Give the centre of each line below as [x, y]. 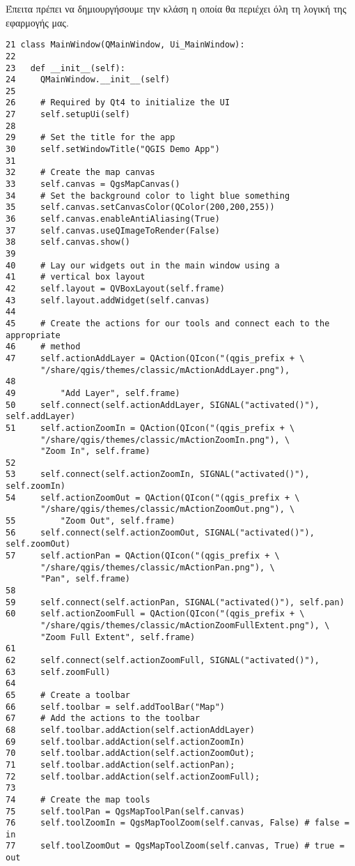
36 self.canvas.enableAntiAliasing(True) [113, 219]
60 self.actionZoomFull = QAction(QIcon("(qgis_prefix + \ [155, 614]
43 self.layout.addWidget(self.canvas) [108, 300]
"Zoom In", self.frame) [95, 451]
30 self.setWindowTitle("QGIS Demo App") [113, 150]
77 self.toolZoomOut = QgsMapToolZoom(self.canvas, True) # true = [175, 846]
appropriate [33, 335]
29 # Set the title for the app [90, 138]
